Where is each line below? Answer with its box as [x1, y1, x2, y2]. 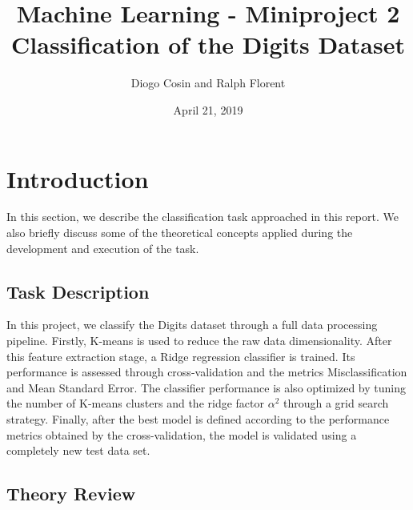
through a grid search [283, 395, 389, 412]
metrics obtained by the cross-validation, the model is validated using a [6, 426, 357, 443]
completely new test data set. [6, 442, 150, 459]
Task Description [6, 279, 150, 303]
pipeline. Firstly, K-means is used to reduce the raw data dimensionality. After [6, 332, 392, 349]
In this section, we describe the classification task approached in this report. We [6, 208, 399, 225]
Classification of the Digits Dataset [11, 28, 405, 61]
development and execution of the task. [6, 239, 199, 256]
